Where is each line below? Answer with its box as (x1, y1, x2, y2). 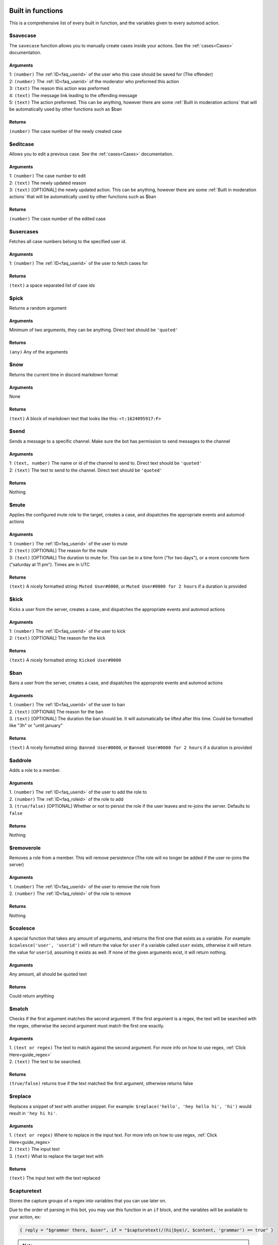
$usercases (9, 228, 39, 235)
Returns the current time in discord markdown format (9, 372, 118, 377)
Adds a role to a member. (9, 767, 61, 773)
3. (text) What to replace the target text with (9, 1153, 104, 1159)
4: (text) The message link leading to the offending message (9, 92, 138, 98)
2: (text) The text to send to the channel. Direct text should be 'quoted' (9, 467, 162, 473)
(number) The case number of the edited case (9, 216, 106, 222)
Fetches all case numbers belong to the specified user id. (9, 239, 127, 245)
